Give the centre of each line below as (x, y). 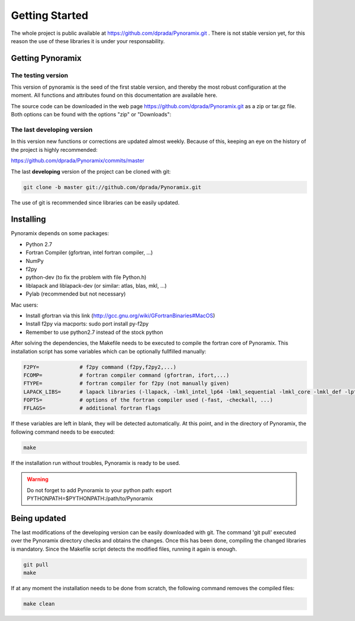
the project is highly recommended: (54, 149)
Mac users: (25, 305)
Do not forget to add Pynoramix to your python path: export (99, 490)
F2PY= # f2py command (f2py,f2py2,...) (100, 367)
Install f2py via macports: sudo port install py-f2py (87, 324)
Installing (29, 220)
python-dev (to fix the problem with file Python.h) (86, 277)
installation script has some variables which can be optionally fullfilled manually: (109, 351)
